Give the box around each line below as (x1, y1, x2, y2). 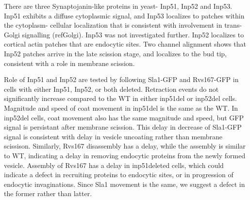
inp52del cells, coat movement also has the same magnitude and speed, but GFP (4, 112, 244, 122)
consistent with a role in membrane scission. (4, 58, 135, 68)
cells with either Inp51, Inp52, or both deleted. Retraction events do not (4, 83, 219, 94)
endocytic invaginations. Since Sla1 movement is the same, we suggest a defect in (4, 179, 245, 189)
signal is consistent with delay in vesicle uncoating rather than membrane (4, 131, 223, 141)
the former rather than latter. (4, 188, 92, 199)
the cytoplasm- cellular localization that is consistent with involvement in (4, 20, 222, 30)
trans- (224, 20, 242, 30)
